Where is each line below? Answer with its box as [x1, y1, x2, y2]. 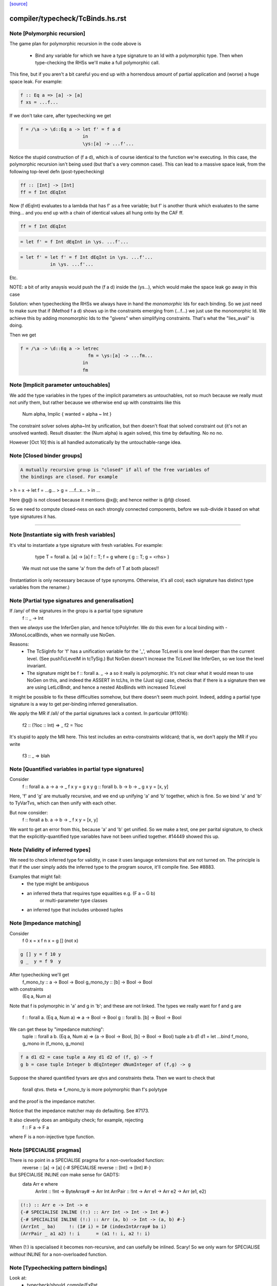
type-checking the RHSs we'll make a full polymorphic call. [35, 59, 160, 65]
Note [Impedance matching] [9, 920, 82, 927]
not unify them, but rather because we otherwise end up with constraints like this [9, 399, 181, 405]
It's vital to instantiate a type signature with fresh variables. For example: [9, 542, 163, 548]
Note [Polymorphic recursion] [9, 30, 86, 37]
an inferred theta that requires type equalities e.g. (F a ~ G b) [27, 890, 156, 896]
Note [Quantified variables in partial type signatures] [9, 765, 144, 773]
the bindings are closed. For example [20, 474, 118, 480]
